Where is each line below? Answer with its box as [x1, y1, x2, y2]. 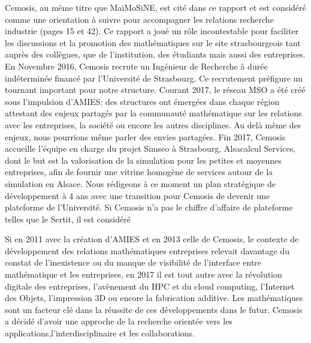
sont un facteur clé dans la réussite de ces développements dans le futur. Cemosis [5, 303, 303, 315]
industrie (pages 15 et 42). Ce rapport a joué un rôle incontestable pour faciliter [5, 25, 299, 37]
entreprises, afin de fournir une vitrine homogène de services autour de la [5, 166, 273, 178]
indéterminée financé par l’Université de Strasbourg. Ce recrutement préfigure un [5, 71, 303, 84]
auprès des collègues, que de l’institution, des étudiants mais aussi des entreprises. [5, 48, 306, 61]
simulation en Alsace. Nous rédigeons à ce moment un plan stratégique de [5, 177, 276, 189]
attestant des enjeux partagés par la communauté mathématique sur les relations [5, 107, 302, 119]
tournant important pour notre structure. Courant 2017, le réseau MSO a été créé [5, 83, 306, 96]
